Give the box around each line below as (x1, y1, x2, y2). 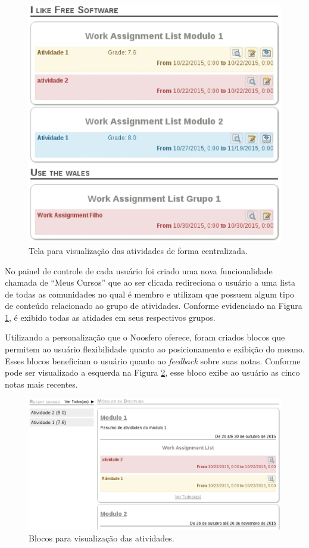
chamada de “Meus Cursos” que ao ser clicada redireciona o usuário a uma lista (5, 276, 295, 289)
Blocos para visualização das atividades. (29, 531, 174, 544)
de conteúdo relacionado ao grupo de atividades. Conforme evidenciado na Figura (5, 299, 302, 312)
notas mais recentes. (5, 377, 78, 390)
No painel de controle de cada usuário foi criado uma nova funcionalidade (5, 264, 273, 277)
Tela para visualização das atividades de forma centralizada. (29, 244, 248, 256)
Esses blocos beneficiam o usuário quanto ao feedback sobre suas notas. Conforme (5, 354, 301, 367)
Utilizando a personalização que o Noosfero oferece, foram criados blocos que (5, 331, 285, 343)
